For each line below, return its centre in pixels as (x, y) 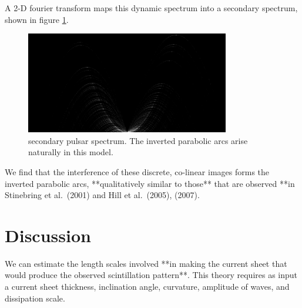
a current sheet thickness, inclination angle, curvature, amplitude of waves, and (147, 287)
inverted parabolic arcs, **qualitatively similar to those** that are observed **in (150, 183)
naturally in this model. (71, 152)
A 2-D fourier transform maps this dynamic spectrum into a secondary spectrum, (151, 8)
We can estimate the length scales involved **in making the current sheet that (146, 263)
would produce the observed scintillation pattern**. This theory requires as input (151, 275)
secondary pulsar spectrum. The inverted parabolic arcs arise (138, 140)
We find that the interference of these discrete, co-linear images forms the (137, 171)
